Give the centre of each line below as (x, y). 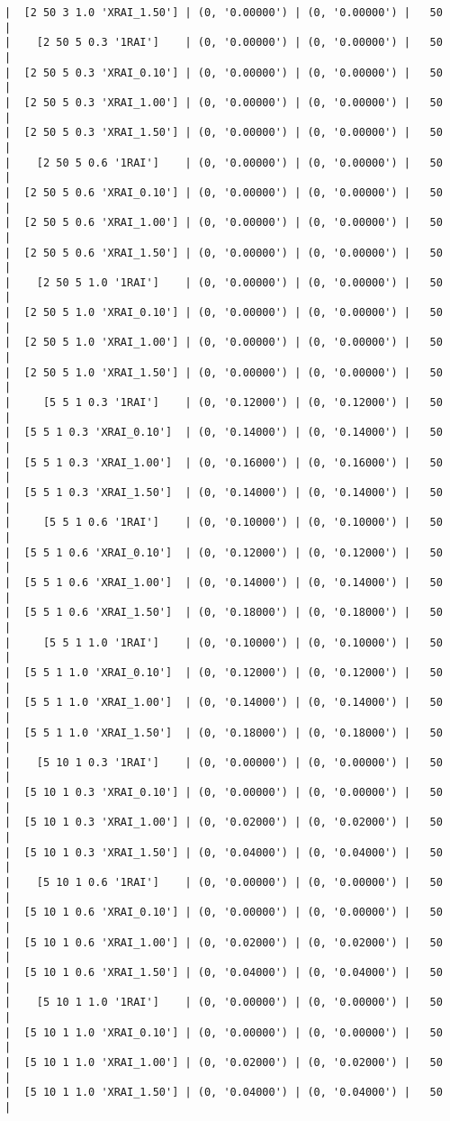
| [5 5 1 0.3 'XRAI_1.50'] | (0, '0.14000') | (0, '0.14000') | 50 (224, 493)
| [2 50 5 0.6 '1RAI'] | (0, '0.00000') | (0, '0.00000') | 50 (224, 163)
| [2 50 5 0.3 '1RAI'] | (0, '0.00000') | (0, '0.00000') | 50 (224, 43)
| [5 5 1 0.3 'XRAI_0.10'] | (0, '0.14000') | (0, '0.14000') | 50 (224, 433)
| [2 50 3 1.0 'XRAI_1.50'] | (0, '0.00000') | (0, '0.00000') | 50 (224, 13)
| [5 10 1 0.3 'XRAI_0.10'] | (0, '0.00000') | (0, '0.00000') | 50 (224, 793)
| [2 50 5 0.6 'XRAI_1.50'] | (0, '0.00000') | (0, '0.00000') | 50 (224, 253)
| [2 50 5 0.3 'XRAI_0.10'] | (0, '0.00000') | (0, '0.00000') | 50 (224, 72)
